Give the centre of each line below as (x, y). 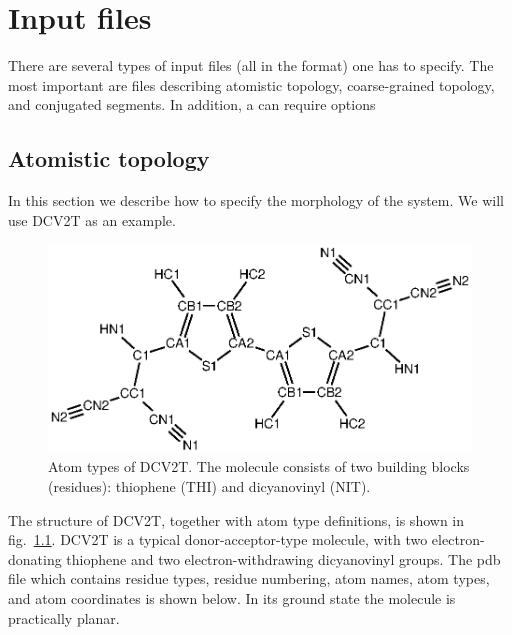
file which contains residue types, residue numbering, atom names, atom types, (249, 578)
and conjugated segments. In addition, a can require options (192, 104)
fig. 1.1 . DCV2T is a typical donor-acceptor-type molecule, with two (218, 539)
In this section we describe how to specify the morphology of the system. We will (256, 200)
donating (35, 558)
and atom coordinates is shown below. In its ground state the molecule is (232, 597)
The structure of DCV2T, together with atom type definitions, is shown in (236, 519)
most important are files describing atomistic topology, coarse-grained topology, (251, 84)
